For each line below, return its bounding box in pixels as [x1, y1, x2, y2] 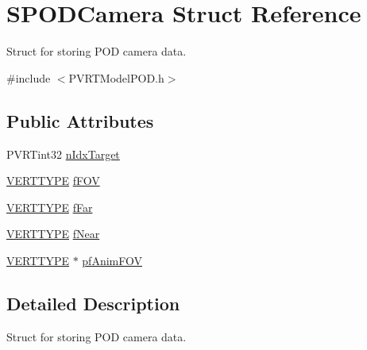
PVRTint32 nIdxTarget [6, 145, 120, 162]
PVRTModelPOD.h [68, 69, 164, 86]
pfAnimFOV [82, 252, 142, 268]
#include [6, 69, 51, 86]
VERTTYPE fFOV [6, 172, 100, 189]
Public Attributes [6, 108, 154, 133]
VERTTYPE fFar [6, 198, 93, 215]
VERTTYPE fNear [6, 225, 100, 242]
